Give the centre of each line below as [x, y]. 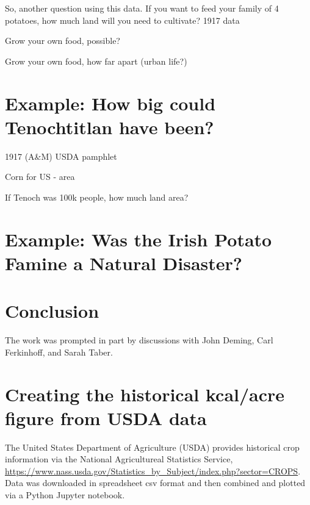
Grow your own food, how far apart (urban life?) [96, 61]
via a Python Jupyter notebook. [65, 495]
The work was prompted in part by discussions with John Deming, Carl [139, 340]
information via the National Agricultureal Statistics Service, [119, 459]
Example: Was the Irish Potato [139, 239]
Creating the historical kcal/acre [145, 394]
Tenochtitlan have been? [110, 127]
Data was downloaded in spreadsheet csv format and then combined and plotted [155, 483]
